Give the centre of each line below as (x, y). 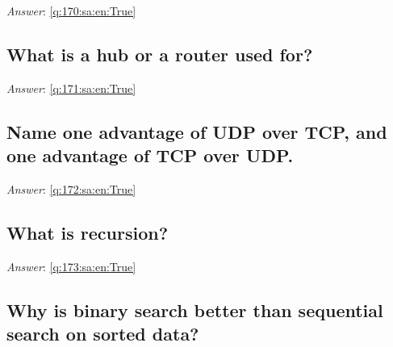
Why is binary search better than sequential (195, 309)
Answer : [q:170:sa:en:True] (71, 10)
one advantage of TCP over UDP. (150, 155)
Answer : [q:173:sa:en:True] (71, 266)
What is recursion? (88, 232)
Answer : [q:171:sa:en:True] (71, 88)
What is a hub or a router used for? (160, 54)
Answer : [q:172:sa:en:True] (71, 188)
